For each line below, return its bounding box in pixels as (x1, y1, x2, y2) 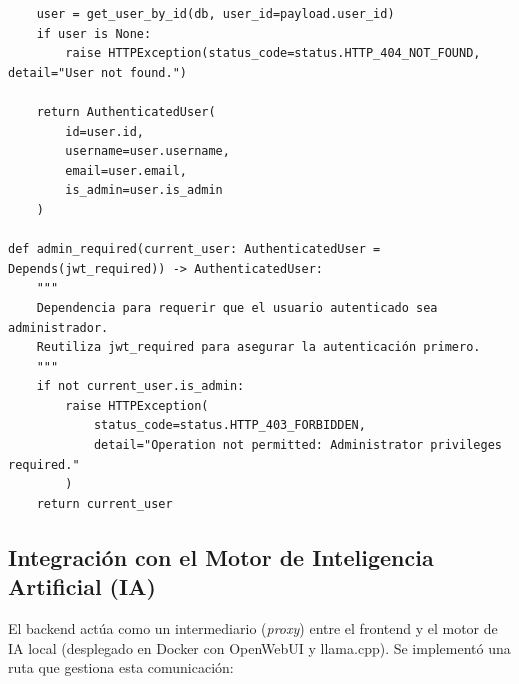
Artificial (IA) (8, 571, 156, 602)
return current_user (36, 496, 173, 511)
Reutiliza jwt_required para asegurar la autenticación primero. (36, 340, 481, 355)
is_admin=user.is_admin (65, 183, 223, 198)
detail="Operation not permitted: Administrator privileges (93, 438, 502, 453)
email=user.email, (65, 163, 187, 178)
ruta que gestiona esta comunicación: (8, 657, 234, 678)
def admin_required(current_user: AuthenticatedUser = (8, 242, 381, 257)
